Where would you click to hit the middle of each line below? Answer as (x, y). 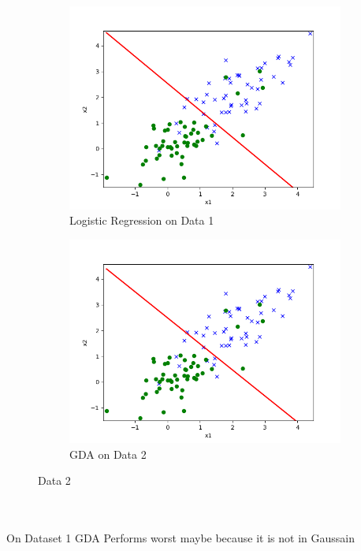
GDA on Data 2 (108, 454)
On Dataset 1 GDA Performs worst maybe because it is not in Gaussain (181, 538)
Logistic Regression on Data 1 (142, 220)
